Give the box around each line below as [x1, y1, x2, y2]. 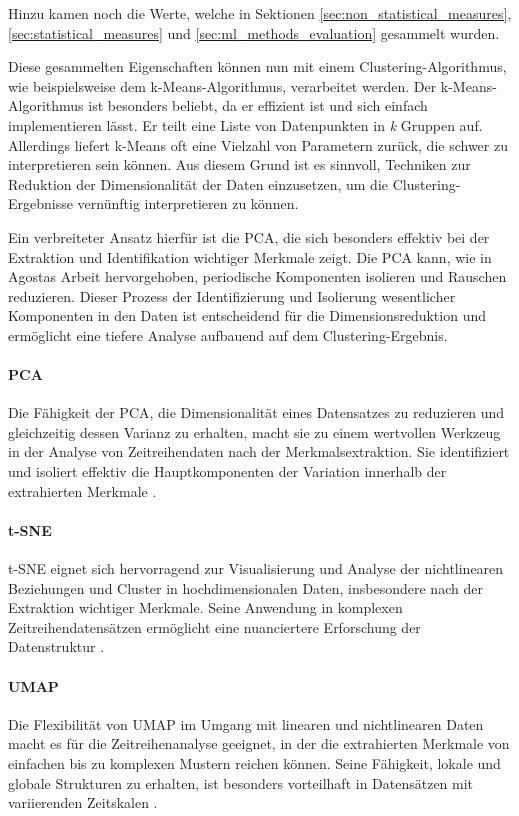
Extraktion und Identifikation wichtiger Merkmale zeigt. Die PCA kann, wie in [8, 246, 492, 267]
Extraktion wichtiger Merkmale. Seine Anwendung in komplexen [8, 597, 403, 618]
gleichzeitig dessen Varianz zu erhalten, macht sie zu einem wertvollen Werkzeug [8, 421, 501, 442]
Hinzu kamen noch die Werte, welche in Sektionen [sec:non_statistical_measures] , [8, 3, 512, 23]
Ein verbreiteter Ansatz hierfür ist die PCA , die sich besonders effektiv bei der [8, 226, 490, 247]
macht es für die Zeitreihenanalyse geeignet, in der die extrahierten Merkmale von [8, 733, 510, 754]
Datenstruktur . [8, 636, 105, 657]
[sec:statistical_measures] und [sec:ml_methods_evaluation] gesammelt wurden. [8, 22, 500, 43]
